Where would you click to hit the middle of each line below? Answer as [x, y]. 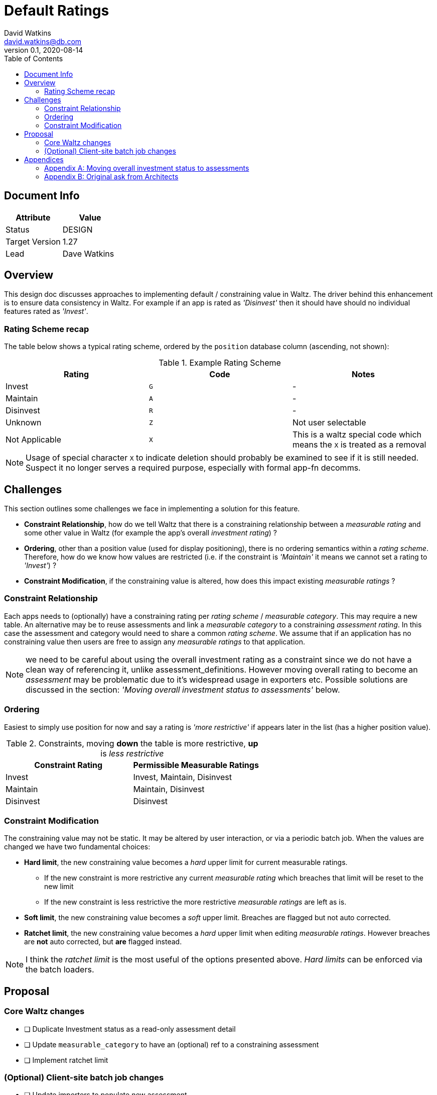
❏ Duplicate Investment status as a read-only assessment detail [130, 1029]
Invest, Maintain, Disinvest [182, 777]
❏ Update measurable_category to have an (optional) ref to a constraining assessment [172, 1044]
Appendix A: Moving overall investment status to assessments [147, 168]
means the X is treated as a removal [359, 445]
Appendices [44, 159]
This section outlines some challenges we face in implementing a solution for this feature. [152, 509]
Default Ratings [57, 11]
